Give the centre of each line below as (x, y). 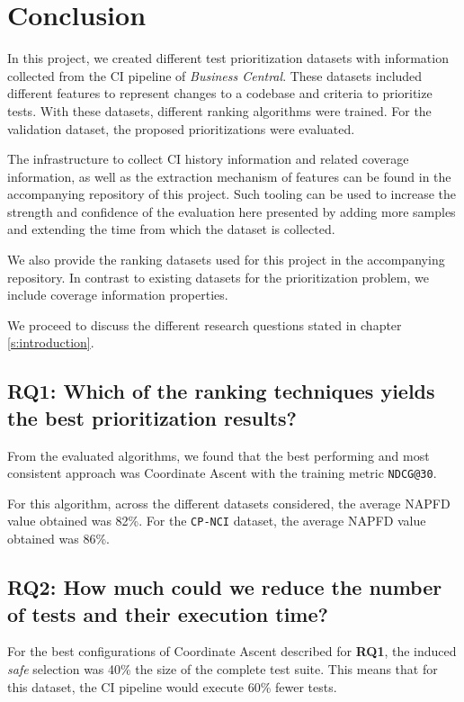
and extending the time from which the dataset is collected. (171, 229)
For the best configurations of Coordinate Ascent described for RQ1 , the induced (232, 651)
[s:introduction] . (51, 342)
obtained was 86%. (59, 539)
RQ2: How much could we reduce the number (225, 587)
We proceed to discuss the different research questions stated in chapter (205, 324)
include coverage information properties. (118, 295)
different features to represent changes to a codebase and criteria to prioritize (220, 93)
